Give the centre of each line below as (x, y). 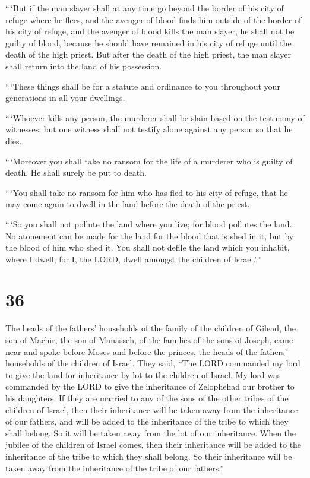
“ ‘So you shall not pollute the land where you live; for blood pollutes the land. (149, 224)
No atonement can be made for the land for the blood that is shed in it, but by (150, 235)
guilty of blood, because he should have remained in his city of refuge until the (148, 42)
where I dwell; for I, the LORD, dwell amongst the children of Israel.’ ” (134, 259)
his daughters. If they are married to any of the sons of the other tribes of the (147, 398)
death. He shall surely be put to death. (76, 172)
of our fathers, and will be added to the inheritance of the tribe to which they (147, 421)
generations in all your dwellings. (65, 98)
